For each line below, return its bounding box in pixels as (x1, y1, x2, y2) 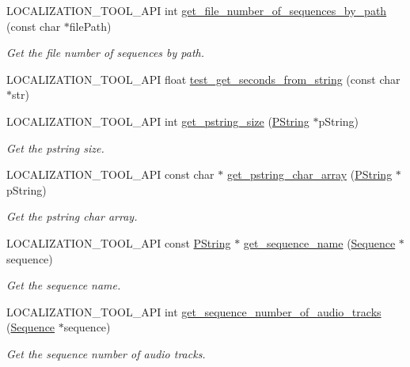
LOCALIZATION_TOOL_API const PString (6, 234, 231, 251)
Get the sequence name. (6, 277, 121, 293)
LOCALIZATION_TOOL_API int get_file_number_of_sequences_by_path (6, 2, 387, 18)
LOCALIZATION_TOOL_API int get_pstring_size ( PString (6, 112, 309, 129)
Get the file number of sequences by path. (6, 44, 205, 61)
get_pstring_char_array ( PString (226, 166, 393, 183)
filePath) (69, 17, 112, 34)
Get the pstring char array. (6, 208, 138, 225)
